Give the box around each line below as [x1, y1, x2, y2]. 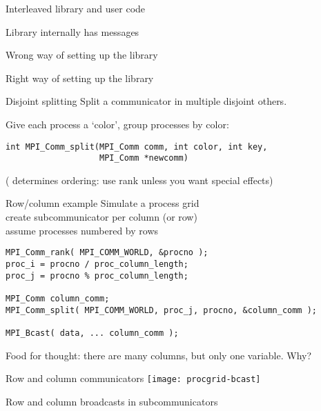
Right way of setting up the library [6, 70, 154, 85]
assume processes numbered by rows [6, 223, 159, 237]
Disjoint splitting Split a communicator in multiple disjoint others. [6, 94, 287, 108]
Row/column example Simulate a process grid [6, 196, 200, 210]
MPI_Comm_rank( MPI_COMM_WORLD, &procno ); [6, 248, 208, 258]
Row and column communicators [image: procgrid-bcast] [6, 371, 261, 385]
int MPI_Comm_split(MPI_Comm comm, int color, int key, [6, 141, 268, 152]
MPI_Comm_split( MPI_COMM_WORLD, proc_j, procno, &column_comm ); [6, 305, 318, 315]
